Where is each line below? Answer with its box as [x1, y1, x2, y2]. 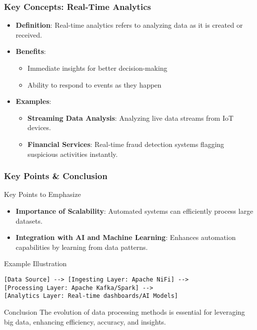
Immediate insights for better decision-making [27, 63, 168, 73]
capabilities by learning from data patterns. [15, 241, 148, 252]
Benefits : [15, 46, 46, 56]
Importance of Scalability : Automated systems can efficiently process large [15, 205, 254, 216]
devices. [27, 122, 51, 133]
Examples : [15, 96, 52, 106]
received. [15, 29, 42, 40]
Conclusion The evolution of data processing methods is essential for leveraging [4, 306, 245, 317]
